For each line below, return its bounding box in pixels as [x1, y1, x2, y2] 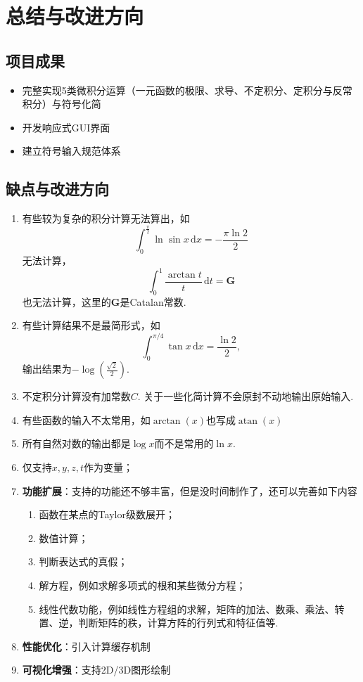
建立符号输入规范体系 [22, 143, 121, 158]
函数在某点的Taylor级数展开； [39, 507, 175, 522]
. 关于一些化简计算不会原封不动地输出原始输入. [137, 389, 354, 404]
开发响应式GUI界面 [22, 120, 110, 134]
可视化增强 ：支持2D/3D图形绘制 [22, 662, 171, 677]
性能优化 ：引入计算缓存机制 [22, 638, 151, 653]
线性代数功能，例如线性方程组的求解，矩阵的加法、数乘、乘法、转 [39, 601, 345, 616]
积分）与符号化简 [22, 96, 101, 111]
